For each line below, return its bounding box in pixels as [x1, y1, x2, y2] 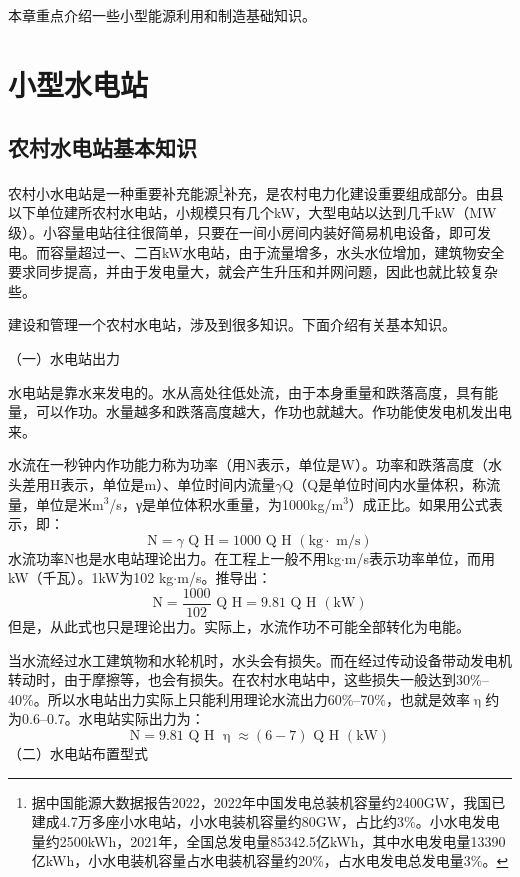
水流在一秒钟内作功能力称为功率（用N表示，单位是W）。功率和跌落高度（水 [8, 454, 502, 475]
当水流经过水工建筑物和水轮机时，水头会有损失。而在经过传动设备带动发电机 [8, 649, 512, 670]
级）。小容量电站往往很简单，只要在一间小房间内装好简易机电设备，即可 [8, 222, 477, 243]
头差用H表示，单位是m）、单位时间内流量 [8, 473, 276, 494]
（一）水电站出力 [8, 347, 120, 368]
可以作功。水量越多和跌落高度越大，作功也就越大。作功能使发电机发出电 [35, 401, 512, 422]
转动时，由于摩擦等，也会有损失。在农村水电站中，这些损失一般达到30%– [8, 669, 489, 690]
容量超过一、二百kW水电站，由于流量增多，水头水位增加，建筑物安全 [49, 241, 505, 262]
